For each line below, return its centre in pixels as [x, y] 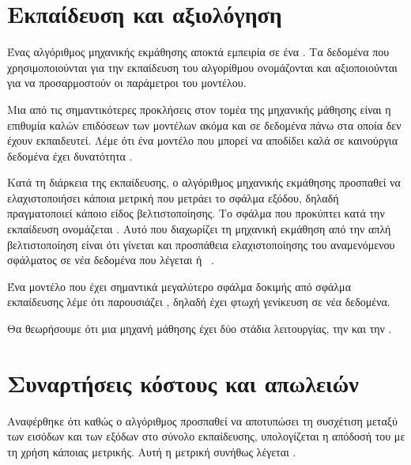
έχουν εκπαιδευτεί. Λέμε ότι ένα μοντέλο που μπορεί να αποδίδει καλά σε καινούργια [202, 140]
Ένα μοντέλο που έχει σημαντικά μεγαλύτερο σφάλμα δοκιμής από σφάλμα [179, 286]
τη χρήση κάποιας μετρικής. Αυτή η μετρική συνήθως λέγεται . [152, 451]
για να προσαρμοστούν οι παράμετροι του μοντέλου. [127, 83]
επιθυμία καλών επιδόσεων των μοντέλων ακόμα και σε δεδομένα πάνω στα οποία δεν [204, 125]
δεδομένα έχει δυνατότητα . [70, 155]
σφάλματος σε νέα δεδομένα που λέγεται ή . [111, 260]
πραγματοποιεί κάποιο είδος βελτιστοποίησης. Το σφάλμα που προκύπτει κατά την [196, 213]
